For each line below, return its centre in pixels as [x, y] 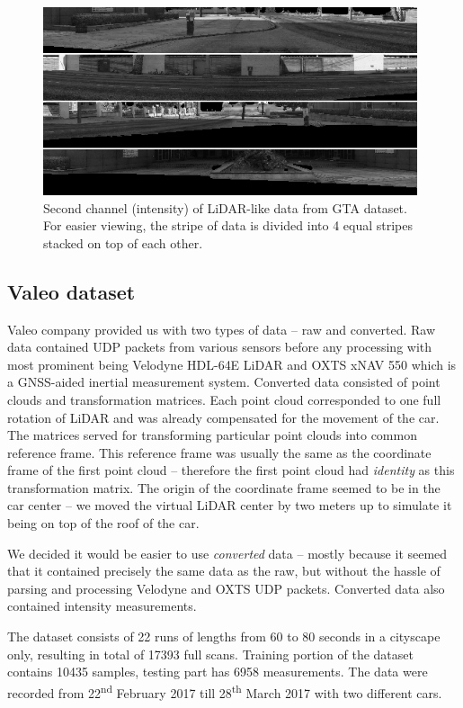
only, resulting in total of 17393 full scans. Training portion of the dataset [210, 654]
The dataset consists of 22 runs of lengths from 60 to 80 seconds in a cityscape [224, 636]
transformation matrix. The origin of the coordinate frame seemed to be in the [224, 487]
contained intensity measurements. [102, 606]
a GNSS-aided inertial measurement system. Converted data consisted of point [224, 382]
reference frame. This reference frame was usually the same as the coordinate [219, 452]
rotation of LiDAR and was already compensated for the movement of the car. [223, 417]
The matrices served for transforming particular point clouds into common [212, 435]
